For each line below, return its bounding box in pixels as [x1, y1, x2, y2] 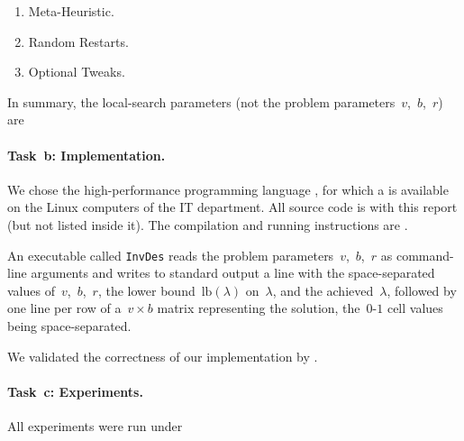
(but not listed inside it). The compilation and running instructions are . [7, 215, 408, 234]
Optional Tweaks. [28, 62, 125, 81]
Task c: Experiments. [7, 381, 143, 400]
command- [396, 245, 454, 264]
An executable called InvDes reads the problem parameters [7, 245, 334, 264]
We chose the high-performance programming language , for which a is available [7, 179, 449, 198]
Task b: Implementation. [7, 145, 166, 164]
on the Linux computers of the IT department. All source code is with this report [7, 198, 458, 216]
